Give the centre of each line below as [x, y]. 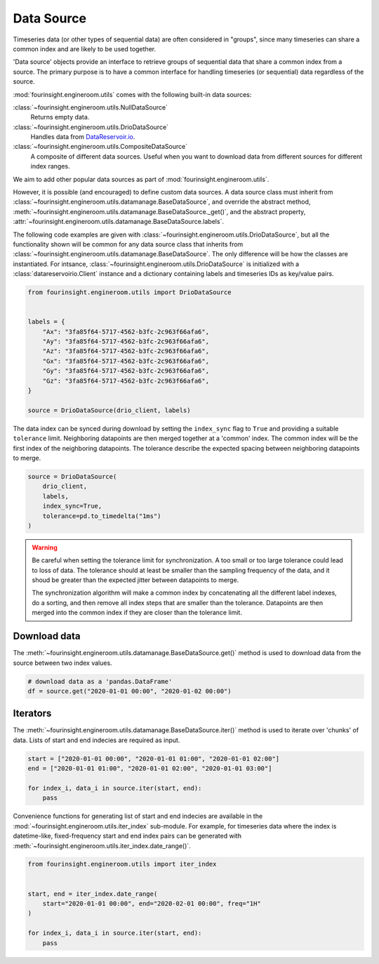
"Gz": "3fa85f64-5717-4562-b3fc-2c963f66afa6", [126, 381]
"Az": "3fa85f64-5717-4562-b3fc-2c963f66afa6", [126, 351]
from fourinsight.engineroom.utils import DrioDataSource [129, 292]
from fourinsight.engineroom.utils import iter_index [122, 864]
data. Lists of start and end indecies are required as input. [97, 740]
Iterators [32, 714]
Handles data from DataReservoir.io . [83, 137]
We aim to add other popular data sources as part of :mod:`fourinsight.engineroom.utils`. [141, 179]
